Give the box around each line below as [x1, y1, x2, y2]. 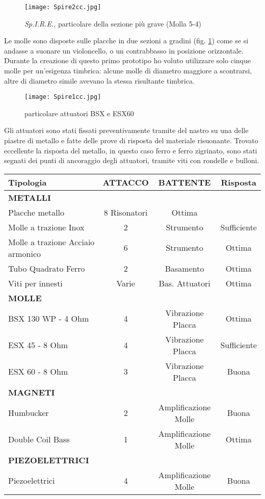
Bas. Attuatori [158, 277, 210, 289]
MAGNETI [8, 386, 55, 398]
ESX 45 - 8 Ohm [8, 339, 68, 351]
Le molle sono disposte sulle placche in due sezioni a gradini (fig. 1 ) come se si [4, 35, 249, 46]
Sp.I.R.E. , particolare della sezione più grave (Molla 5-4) [24, 18, 201, 29]
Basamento [165, 262, 204, 274]
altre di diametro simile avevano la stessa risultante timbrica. [4, 75, 195, 86]
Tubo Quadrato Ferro [8, 262, 85, 274]
